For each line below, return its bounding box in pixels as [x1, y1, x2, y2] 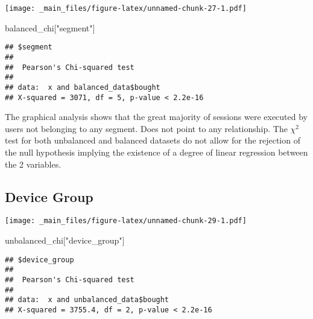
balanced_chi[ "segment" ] [5, 21, 95, 34]
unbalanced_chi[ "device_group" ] [5, 234, 125, 247]
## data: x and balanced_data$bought [5, 83, 160, 92]
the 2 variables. [5, 157, 62, 170]
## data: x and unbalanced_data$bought [5, 295, 169, 305]
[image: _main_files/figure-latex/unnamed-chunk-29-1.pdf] [5, 216, 247, 226]
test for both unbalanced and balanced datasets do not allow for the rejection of [5, 134, 300, 147]
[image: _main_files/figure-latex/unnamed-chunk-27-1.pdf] [5, 4, 247, 13]
